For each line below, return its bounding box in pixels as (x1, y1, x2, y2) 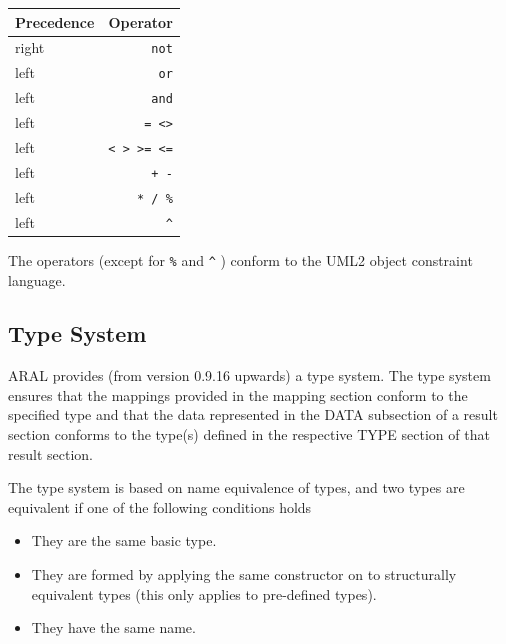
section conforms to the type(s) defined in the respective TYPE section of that (8, 424, 490, 445)
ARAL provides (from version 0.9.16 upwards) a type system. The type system (8, 365, 491, 386)
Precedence (15, 11, 95, 32)
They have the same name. (31, 617, 196, 638)
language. (8, 269, 66, 290)
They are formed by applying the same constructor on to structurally (31, 564, 457, 585)
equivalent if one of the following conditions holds (8, 496, 312, 517)
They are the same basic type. (31, 530, 217, 551)
